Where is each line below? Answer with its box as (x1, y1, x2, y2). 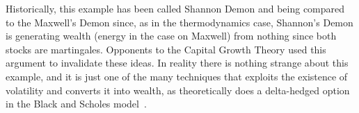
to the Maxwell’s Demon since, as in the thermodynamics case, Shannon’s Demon (6, 15, 353, 29)
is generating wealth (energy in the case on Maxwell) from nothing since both (6, 28, 337, 43)
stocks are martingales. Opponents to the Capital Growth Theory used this (6, 42, 326, 56)
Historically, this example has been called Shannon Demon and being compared (6, 1, 345, 15)
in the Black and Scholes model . (6, 96, 147, 111)
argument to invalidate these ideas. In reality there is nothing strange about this (6, 55, 349, 70)
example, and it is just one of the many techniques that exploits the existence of (6, 69, 348, 83)
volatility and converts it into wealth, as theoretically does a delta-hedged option (6, 82, 350, 97)
